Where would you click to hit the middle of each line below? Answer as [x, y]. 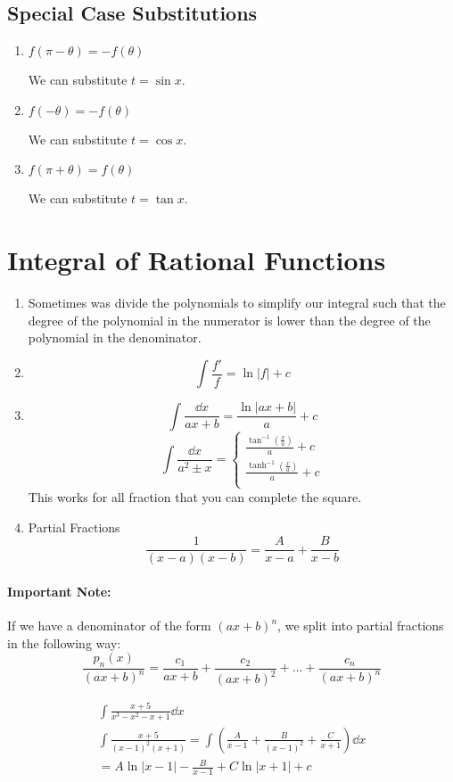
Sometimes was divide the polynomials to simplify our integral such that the [237, 303]
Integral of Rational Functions [197, 260]
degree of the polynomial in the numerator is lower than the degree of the [229, 320]
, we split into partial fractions [361, 625]
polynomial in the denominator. [115, 337]
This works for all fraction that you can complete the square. [195, 496]
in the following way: [64, 642]
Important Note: [59, 591]
